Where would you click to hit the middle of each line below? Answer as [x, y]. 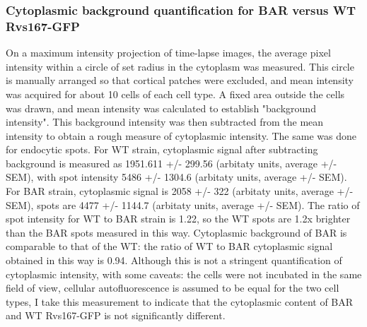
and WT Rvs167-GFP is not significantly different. [116, 315]
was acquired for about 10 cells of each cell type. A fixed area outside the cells [175, 94]
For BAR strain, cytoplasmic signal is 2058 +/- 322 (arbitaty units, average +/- [180, 191]
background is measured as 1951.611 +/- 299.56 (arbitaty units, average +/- [171, 163]
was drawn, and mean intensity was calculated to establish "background [161, 108]
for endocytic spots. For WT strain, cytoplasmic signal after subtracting [162, 149]
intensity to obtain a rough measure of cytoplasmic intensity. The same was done [181, 135]
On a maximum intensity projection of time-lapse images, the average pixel [168, 53]
